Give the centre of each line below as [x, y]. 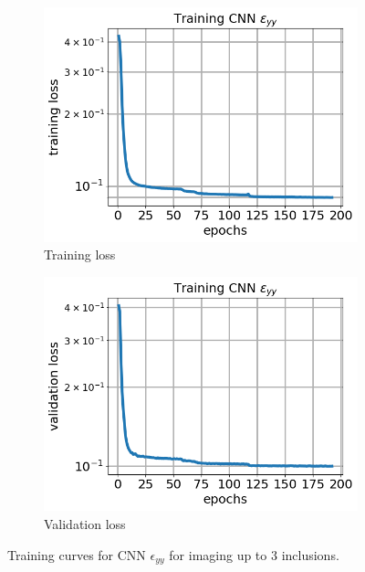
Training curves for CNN [77, 554]
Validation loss [85, 524]
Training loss [80, 254]
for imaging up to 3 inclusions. [254, 554]
